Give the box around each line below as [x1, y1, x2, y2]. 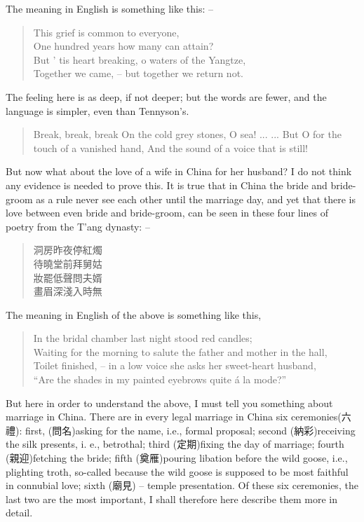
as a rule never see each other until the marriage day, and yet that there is [36, 191, 356, 206]
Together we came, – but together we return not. [33, 66, 243, 81]
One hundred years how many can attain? [33, 39, 214, 53]
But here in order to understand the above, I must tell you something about [6, 395, 333, 410]
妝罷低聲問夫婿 [33, 270, 102, 284]
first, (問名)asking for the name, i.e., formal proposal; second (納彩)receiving [25, 423, 356, 437]
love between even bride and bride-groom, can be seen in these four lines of [6, 205, 329, 220]
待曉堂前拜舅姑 [33, 256, 102, 270]
